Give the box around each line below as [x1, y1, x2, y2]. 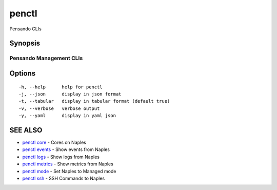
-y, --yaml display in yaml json [18, 113, 116, 119]
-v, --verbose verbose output [18, 105, 100, 111]
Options [9, 69, 36, 78]
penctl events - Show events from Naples [22, 146, 110, 153]
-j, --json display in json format [18, 91, 122, 97]
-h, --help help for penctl [18, 84, 103, 90]
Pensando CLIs [9, 26, 42, 32]
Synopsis [9, 39, 41, 48]
